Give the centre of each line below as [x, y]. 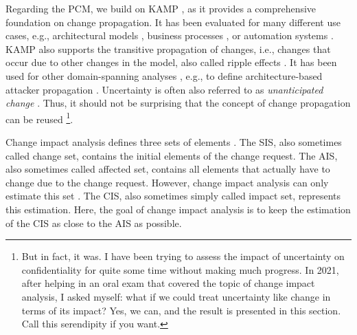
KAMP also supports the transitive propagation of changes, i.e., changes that [168, 48]
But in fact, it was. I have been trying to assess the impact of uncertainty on [183, 256]
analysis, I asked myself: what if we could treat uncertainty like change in [176, 296]
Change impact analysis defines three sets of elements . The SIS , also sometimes [174, 142]
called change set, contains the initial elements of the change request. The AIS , [172, 155]
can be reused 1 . [39, 118]
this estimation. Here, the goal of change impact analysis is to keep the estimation [178, 209]
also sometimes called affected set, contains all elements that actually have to [168, 169]
